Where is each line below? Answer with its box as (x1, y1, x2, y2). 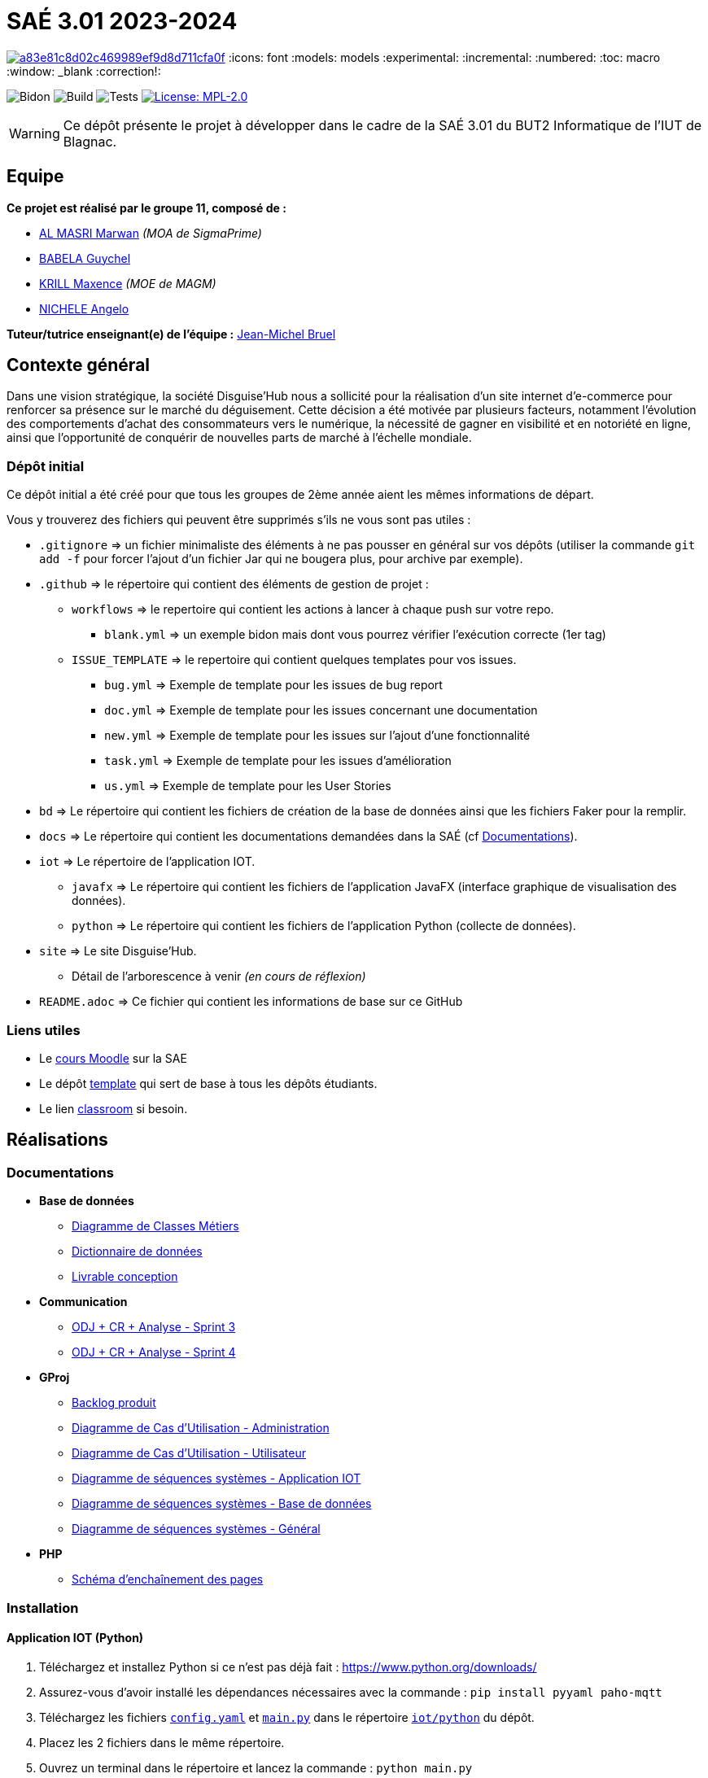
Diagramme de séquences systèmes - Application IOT (72, 1471, 361, 1486)
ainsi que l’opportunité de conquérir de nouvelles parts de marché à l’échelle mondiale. (7, 430, 472, 445)
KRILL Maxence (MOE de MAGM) (39, 276, 216, 291)
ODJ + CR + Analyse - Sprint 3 (72, 1320, 236, 1335)
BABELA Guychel (39, 251, 131, 265)
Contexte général (7, 355, 151, 376)
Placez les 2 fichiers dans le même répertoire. (39, 1735, 285, 1750)
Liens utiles (7, 1021, 81, 1038)
